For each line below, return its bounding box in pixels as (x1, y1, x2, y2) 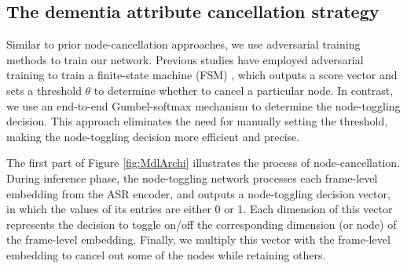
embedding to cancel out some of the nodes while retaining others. (6, 246, 326, 263)
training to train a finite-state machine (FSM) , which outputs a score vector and (6, 67, 398, 83)
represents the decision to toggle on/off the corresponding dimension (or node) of (6, 215, 397, 232)
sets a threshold (6, 81, 82, 98)
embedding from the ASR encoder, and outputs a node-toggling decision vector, (6, 185, 390, 201)
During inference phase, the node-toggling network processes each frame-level (6, 169, 378, 186)
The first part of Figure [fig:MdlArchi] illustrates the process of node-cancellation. (6, 154, 400, 171)
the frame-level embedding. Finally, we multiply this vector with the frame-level (6, 231, 390, 248)
